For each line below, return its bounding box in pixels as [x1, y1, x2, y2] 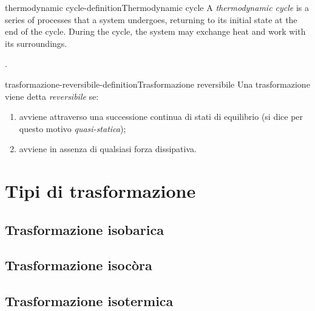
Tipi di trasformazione [5, 178, 196, 203]
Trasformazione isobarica [5, 220, 164, 239]
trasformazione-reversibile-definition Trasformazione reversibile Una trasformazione [5, 77, 310, 90]
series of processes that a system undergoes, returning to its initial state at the [5, 13, 297, 26]
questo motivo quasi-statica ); [19, 122, 126, 135]
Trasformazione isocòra [5, 256, 152, 274]
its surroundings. [5, 37, 67, 49]
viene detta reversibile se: [5, 89, 99, 102]
